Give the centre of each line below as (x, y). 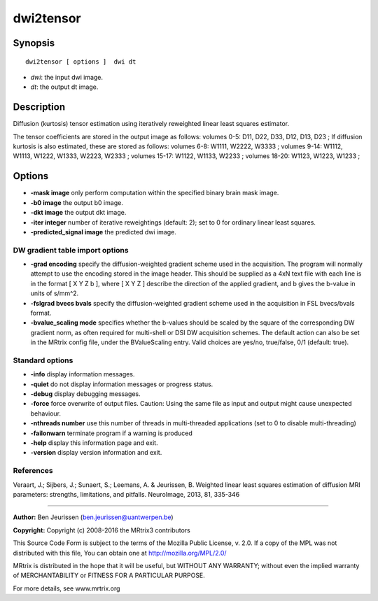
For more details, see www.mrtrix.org (66, 588)
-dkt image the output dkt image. (78, 213)
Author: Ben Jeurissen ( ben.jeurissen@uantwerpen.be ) (93, 517)
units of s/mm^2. (55, 293)
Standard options (43, 360)
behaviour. (46, 413)
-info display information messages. (83, 374)
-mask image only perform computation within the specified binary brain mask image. (155, 193)
